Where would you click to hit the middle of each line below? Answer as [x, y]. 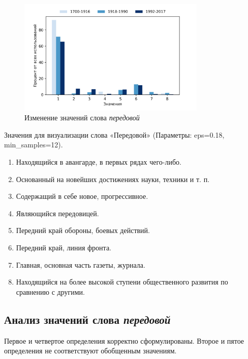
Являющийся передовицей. [57, 213]
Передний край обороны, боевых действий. [83, 230]
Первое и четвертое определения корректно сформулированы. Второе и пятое [124, 340]
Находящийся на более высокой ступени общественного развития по [122, 282]
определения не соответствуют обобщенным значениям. [90, 351]
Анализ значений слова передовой [87, 319]
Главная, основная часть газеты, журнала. [81, 264]
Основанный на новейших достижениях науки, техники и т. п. [113, 179]
